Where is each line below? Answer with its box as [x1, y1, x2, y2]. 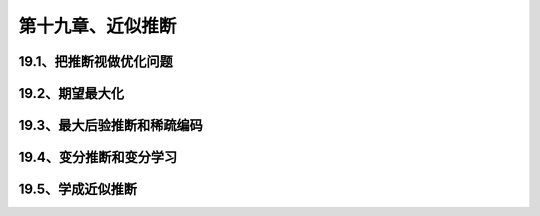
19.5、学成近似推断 [18, 181, 138, 198]
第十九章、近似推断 [18, 15, 177, 37]
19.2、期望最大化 [18, 85, 125, 102]
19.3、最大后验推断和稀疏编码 [18, 117, 204, 134]
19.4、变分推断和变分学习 [18, 149, 178, 166]
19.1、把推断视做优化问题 [18, 53, 174, 70]
